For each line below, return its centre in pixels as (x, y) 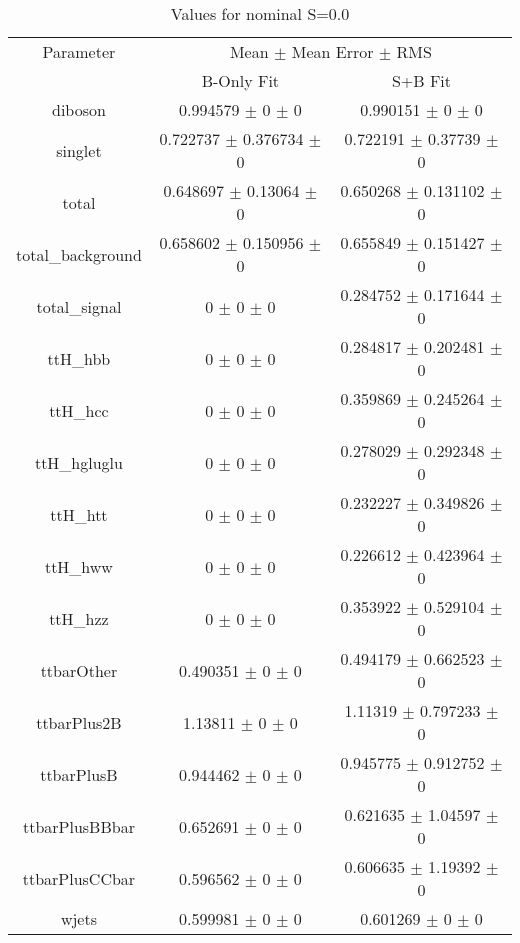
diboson (78, 109)
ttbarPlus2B (79, 722)
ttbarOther (79, 670)
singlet (79, 150)
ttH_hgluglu (78, 462)
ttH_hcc (79, 410)
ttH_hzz (79, 618)
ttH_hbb (79, 358)
